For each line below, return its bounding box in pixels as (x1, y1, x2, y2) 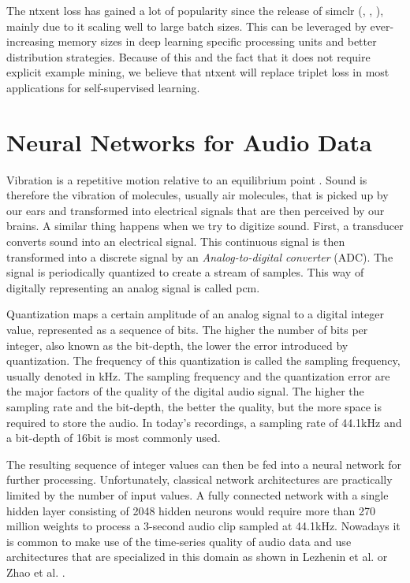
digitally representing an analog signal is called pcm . (6, 279, 260, 295)
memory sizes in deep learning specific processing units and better (58, 33, 377, 50)
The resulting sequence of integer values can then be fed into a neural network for (6, 455, 401, 472)
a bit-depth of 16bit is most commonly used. (6, 429, 221, 446)
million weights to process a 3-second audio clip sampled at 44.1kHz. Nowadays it (6, 518, 401, 534)
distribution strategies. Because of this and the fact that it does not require (6, 48, 371, 65)
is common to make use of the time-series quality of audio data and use (6, 533, 352, 549)
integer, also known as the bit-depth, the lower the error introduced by (6, 336, 348, 353)
